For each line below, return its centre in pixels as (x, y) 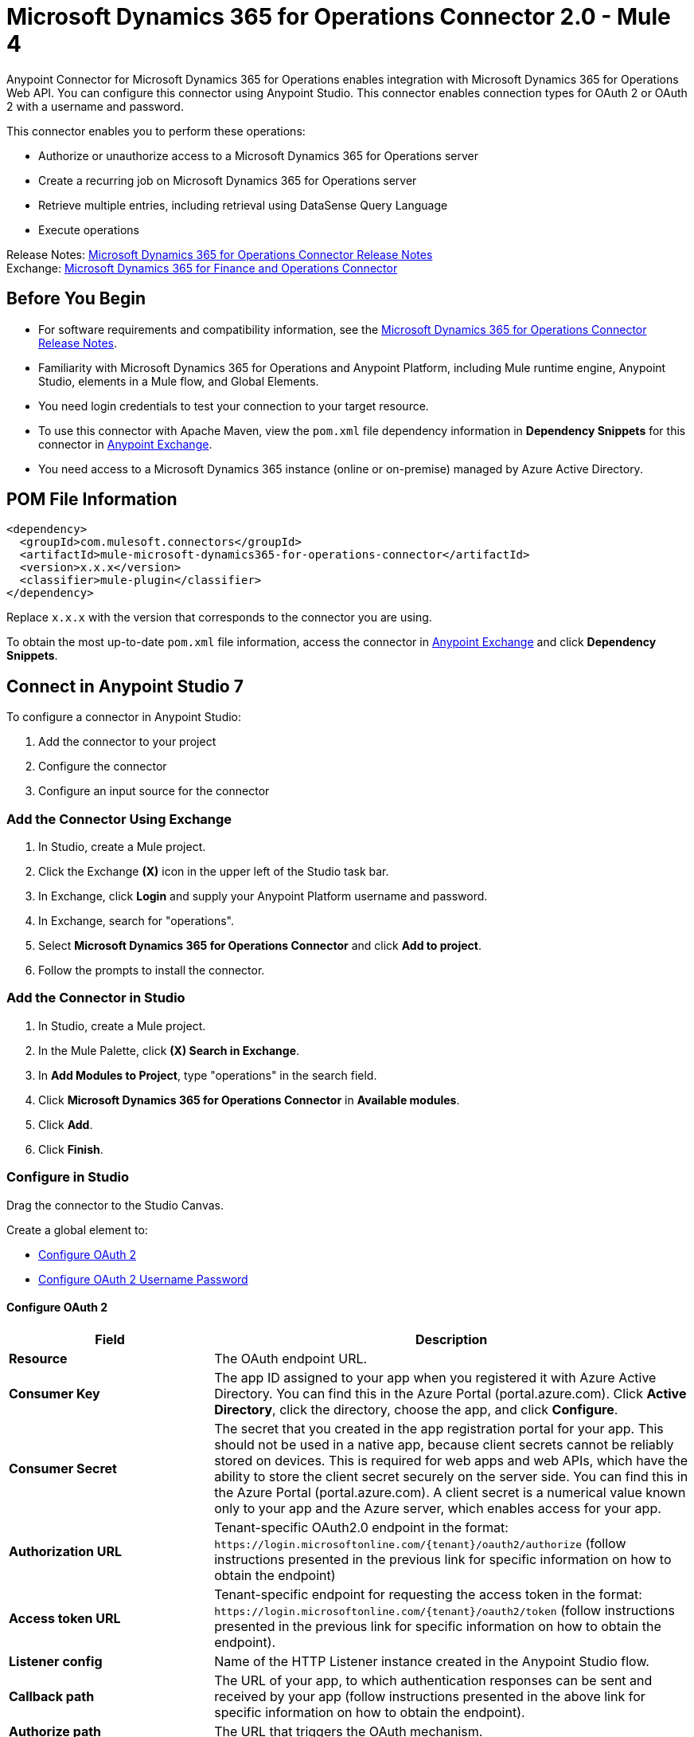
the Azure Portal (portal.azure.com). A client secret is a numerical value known (450, 1492)
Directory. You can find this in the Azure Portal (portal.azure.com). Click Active (450, 1393)
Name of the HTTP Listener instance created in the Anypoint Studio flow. (432, 1661)
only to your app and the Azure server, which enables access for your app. (438, 1508)
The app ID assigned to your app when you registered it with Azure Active (435, 1377)
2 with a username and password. (95, 106)
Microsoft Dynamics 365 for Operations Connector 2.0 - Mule (339, 17)
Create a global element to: (77, 1229)
